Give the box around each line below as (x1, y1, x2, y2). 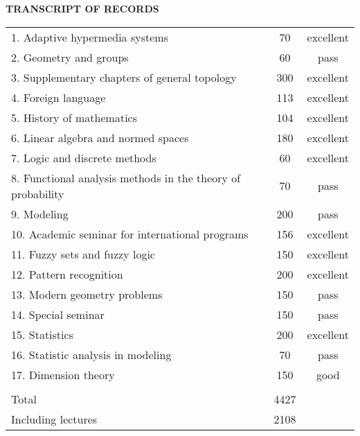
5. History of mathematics (11, 109, 137, 125)
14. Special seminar (11, 306, 105, 322)
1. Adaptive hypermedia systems (11, 28, 168, 45)
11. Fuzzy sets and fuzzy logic (11, 245, 155, 262)
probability (11, 185, 64, 202)
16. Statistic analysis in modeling (11, 346, 172, 363)
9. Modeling (11, 205, 69, 222)
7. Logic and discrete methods (11, 149, 156, 166)
